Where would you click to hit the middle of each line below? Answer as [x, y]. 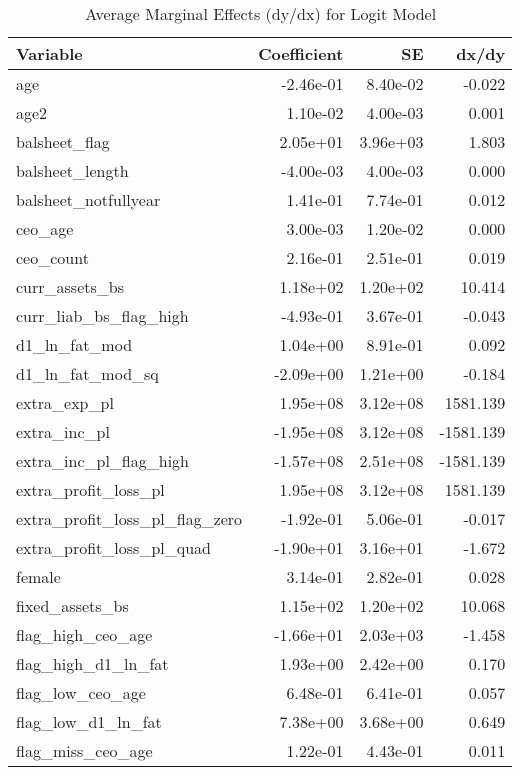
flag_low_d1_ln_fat [89, 721]
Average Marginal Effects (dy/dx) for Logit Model [261, 13]
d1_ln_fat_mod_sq [87, 373]
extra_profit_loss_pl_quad [113, 547]
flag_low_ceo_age [81, 692]
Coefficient [301, 53]
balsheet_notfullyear [88, 199]
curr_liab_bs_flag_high [102, 315]
